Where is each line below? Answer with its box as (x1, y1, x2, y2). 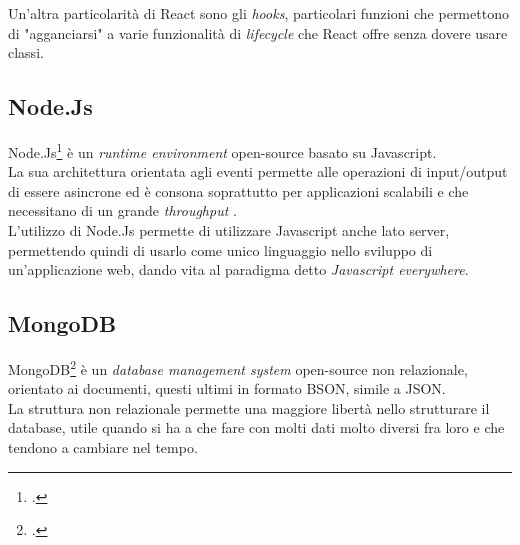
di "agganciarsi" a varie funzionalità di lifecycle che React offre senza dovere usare (8, 22, 508, 43)
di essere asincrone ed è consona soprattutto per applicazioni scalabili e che (8, 180, 469, 201)
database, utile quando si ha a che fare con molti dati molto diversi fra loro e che (8, 417, 505, 438)
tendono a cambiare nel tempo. (8, 437, 198, 458)
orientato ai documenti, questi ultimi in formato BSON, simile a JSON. (8, 378, 446, 399)
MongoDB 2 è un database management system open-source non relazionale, (8, 356, 468, 379)
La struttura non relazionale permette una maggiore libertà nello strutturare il (8, 397, 490, 418)
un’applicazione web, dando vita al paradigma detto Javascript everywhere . (8, 259, 469, 280)
